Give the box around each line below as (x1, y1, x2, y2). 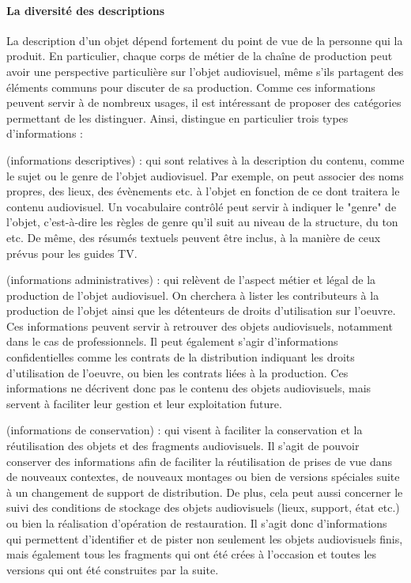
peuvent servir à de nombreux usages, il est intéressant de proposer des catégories (6, 94, 402, 111)
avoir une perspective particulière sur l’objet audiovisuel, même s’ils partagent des (6, 62, 404, 79)
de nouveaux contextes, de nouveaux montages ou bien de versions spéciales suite (6, 468, 400, 485)
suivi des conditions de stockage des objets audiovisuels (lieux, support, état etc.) (6, 499, 400, 516)
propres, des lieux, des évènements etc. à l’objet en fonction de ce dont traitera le (6, 183, 400, 199)
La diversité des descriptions (6, 2, 165, 18)
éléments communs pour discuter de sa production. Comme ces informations (6, 78, 375, 95)
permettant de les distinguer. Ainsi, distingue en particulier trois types (6, 109, 349, 126)
